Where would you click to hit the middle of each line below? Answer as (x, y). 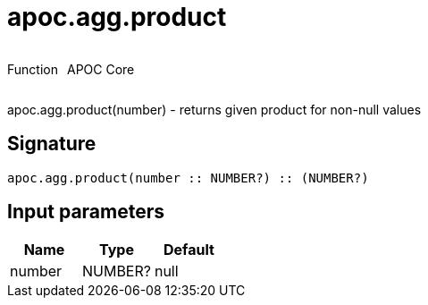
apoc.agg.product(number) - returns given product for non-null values (214, 109)
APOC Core (101, 69)
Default (189, 250)
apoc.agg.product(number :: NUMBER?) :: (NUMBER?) (188, 178)
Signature (52, 144)
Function (33, 69)
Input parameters (86, 212)
